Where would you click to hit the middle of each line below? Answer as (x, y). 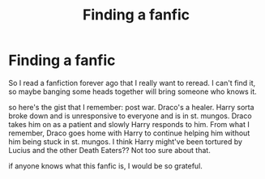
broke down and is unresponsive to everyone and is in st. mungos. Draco (130, 116)
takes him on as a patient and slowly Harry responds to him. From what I (129, 124)
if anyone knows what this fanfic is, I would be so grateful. (105, 166)
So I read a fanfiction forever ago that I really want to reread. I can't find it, (132, 83)
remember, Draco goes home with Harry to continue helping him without (129, 133)
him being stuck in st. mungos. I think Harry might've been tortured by (126, 141)
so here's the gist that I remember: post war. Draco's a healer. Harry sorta (131, 107)
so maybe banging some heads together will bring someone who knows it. (132, 92)
